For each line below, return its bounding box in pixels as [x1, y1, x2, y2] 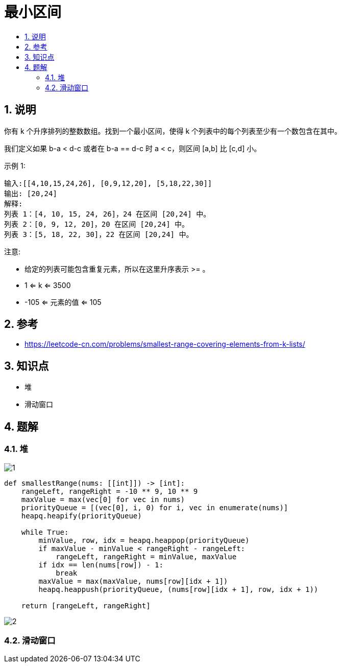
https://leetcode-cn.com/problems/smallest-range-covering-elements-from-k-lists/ [25, 340, 305, 349]
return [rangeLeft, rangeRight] [21, 601, 151, 610]
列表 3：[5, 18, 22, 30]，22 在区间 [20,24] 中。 [4, 230, 193, 239]
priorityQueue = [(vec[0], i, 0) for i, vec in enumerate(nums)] [21, 503, 288, 512]
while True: [21, 528, 69, 536]
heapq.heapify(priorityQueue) [21, 511, 142, 520]
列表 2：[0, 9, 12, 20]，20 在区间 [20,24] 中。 [4, 220, 189, 228]
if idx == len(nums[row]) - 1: [38, 560, 163, 569]
